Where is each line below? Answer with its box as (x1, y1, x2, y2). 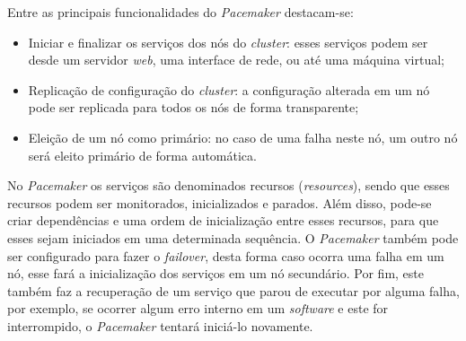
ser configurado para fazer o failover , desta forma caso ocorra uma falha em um (7, 246, 444, 265)
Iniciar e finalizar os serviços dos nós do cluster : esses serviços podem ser (28, 32, 428, 51)
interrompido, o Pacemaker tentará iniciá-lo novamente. (7, 316, 313, 335)
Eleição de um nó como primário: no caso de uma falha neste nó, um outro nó (28, 127, 458, 146)
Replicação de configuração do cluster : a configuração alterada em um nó (28, 80, 430, 99)
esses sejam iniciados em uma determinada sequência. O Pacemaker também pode (7, 228, 459, 247)
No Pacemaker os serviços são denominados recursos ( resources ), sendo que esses (7, 176, 450, 195)
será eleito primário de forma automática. (28, 145, 257, 164)
